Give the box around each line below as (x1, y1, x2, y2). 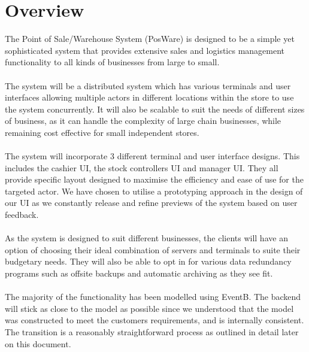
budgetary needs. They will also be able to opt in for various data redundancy (5, 255, 292, 268)
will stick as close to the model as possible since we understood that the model (5, 302, 294, 314)
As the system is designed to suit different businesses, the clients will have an (5, 232, 288, 244)
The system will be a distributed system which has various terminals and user (5, 79, 291, 92)
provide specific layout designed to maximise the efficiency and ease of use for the (5, 173, 304, 186)
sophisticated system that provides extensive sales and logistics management (5, 44, 285, 56)
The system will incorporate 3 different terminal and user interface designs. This (5, 150, 300, 162)
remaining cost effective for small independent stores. (5, 126, 199, 138)
